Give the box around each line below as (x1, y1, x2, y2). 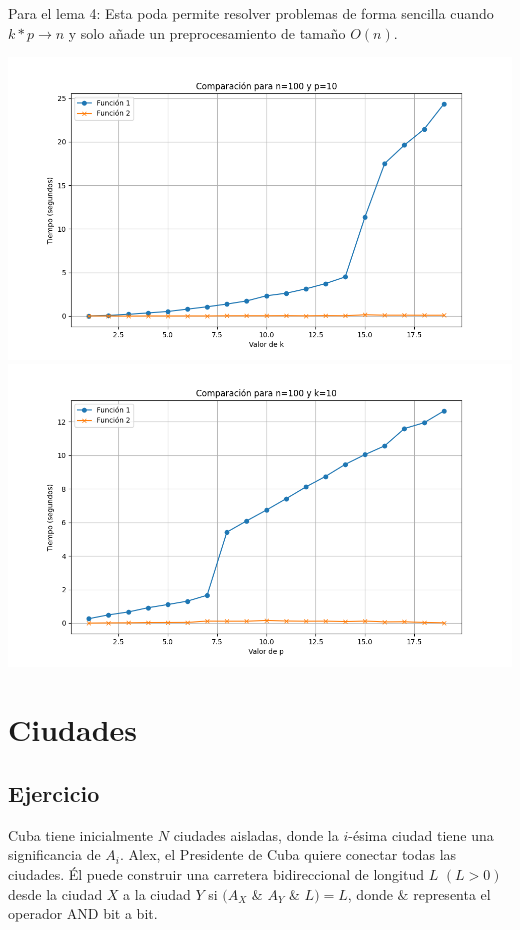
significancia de (8, 844, 101, 865)
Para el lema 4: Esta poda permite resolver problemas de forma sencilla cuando (8, 3, 494, 23)
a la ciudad (123, 883, 191, 904)
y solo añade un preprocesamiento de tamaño (68, 22, 346, 43)
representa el (413, 883, 491, 904)
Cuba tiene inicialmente (8, 824, 154, 845)
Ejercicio (8, 777, 100, 808)
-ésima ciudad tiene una (348, 824, 494, 845)
